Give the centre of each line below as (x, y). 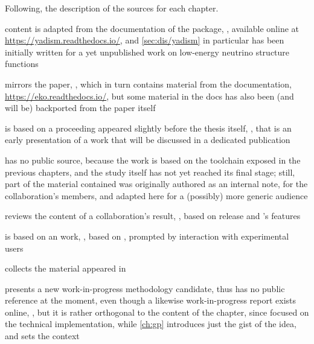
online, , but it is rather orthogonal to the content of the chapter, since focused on (157, 312)
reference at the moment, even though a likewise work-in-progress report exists (151, 300)
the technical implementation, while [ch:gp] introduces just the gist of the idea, (151, 324)
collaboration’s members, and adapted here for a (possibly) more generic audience (156, 195)
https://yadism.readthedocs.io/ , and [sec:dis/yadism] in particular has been (145, 40)
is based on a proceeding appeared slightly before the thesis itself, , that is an (148, 128)
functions (22, 64)
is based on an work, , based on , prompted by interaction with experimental (147, 236)
